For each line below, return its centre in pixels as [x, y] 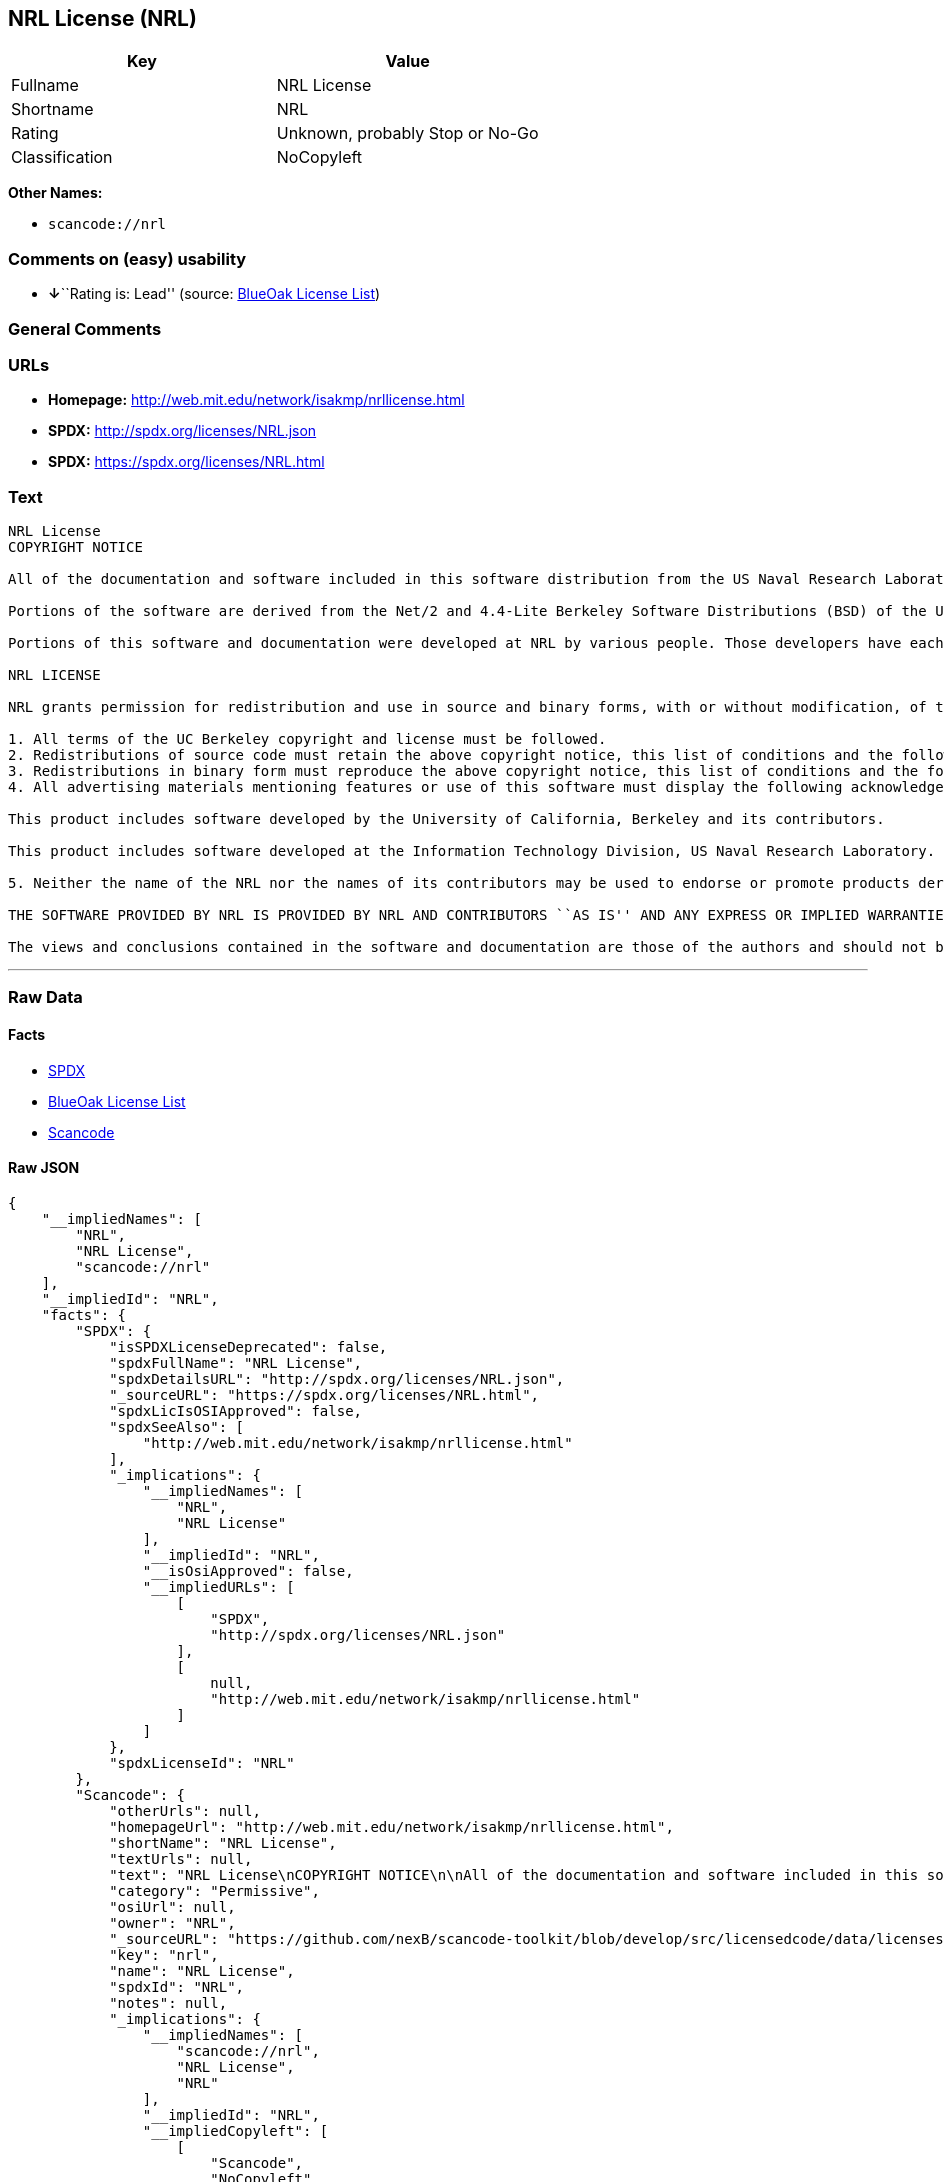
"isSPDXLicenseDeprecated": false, [248, 1346]
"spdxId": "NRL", [177, 1986]
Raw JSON [44, 1168]
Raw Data [45, 997]
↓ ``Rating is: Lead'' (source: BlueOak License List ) [214, 294]
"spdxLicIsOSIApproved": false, [236, 1410]
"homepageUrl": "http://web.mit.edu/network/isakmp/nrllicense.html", [391, 1826]
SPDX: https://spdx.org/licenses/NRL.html [186, 462]
